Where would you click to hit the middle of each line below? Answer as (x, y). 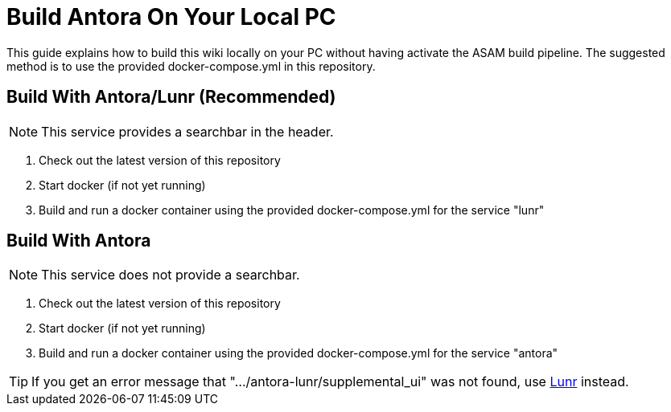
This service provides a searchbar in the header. (187, 131)
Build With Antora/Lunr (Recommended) (171, 97)
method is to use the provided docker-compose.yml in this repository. (191, 66)
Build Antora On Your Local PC (171, 17)
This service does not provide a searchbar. (171, 275)
